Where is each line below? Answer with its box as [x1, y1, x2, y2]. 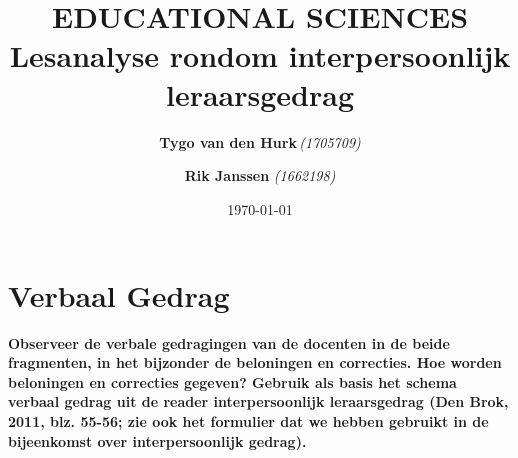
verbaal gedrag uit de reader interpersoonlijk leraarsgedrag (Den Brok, [8, 391, 509, 412]
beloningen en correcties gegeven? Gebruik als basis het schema [8, 371, 457, 392]
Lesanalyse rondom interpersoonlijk [9, 34, 511, 75]
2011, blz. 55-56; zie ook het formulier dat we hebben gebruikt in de [8, 410, 489, 431]
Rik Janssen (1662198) [184, 165, 336, 186]
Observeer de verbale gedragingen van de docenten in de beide [8, 332, 450, 353]
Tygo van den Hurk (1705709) [159, 131, 361, 152]
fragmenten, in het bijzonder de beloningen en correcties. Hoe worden [8, 352, 502, 373]
